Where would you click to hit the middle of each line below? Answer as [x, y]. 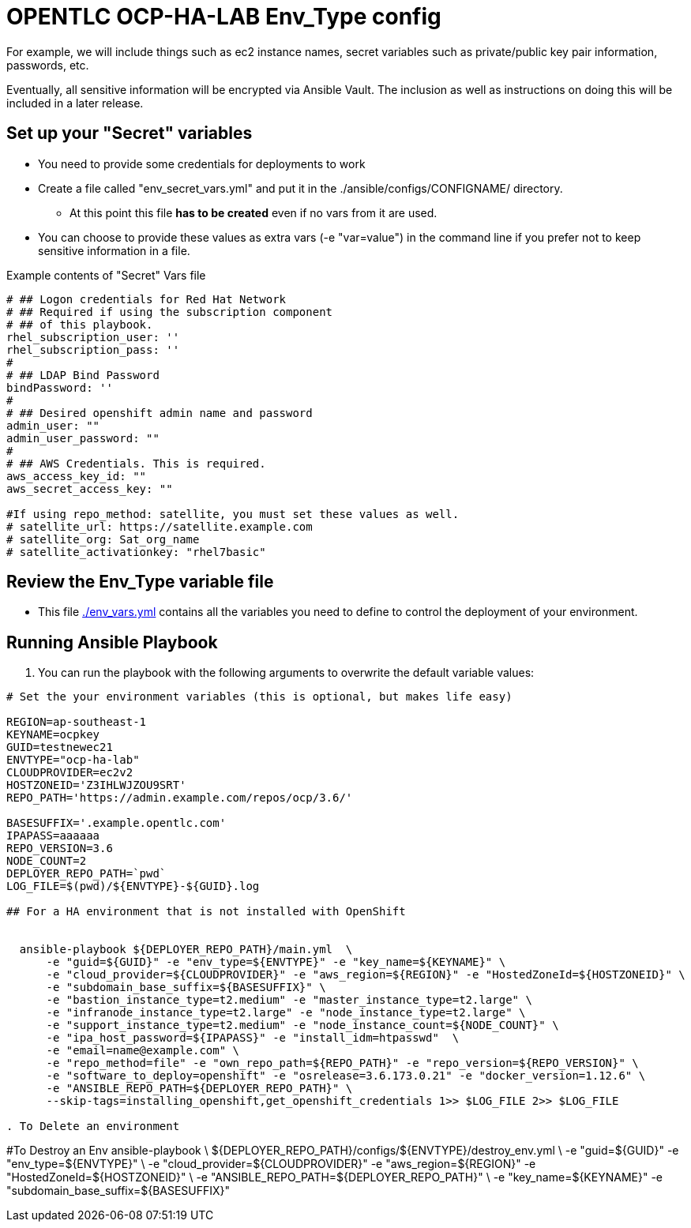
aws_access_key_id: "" [77, 476]
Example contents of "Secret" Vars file [106, 275]
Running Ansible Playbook [112, 642]
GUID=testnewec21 [60, 747]
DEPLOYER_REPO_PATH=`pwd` [86, 874]
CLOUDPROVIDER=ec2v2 [70, 773]
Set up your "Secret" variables [130, 133]
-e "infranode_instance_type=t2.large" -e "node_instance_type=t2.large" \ [286, 1013]
